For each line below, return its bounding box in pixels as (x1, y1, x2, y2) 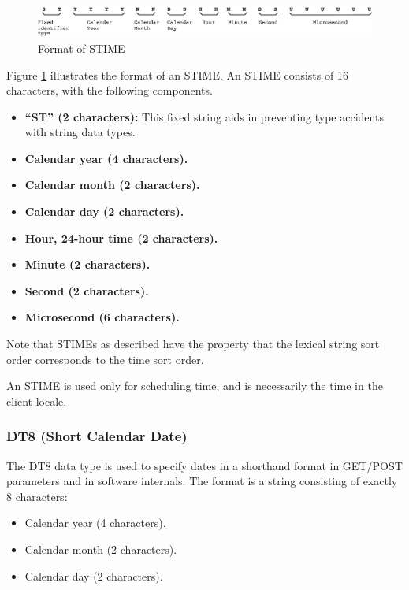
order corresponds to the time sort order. (6, 351, 204, 367)
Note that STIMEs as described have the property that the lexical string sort (6, 336, 380, 352)
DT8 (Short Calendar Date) (6, 426, 188, 446)
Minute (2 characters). (24, 256, 151, 273)
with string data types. (24, 124, 136, 140)
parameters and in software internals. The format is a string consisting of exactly (6, 473, 398, 489)
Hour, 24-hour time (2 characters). (24, 229, 218, 246)
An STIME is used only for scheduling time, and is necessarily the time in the (6, 377, 383, 394)
